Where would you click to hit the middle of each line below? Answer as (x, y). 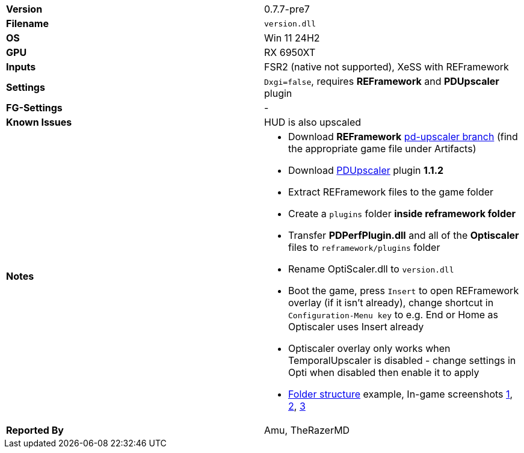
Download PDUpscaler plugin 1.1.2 (366, 170)
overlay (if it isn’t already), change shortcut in (391, 303)
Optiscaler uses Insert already (356, 327)
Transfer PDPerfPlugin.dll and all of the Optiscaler (404, 235)
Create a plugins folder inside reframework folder (402, 214)
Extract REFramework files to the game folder (391, 192)
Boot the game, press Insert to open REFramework (404, 291)
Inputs (21, 67)
